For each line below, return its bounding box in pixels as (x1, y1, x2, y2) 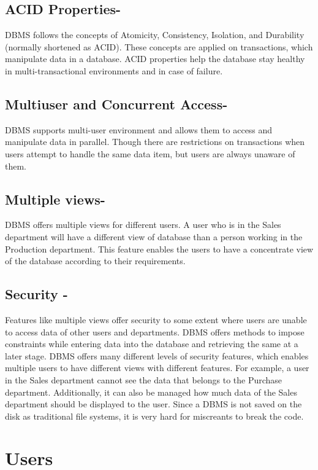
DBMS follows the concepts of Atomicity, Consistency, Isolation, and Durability (5, 28, 305, 41)
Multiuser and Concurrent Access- (5, 94, 228, 113)
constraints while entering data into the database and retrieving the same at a (5, 337, 298, 350)
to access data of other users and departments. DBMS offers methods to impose (5, 325, 305, 338)
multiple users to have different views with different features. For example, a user (5, 361, 309, 374)
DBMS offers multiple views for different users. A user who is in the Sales (5, 218, 281, 231)
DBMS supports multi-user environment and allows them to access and (5, 123, 273, 136)
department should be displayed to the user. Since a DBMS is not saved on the (5, 398, 302, 410)
